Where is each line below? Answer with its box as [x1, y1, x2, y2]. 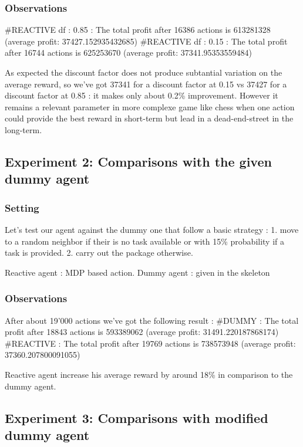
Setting [5, 200, 39, 215]
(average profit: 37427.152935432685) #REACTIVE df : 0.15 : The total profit [5, 35, 288, 47]
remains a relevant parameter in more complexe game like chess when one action [5, 100, 295, 113]
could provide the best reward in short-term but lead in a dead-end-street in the [5, 112, 294, 124]
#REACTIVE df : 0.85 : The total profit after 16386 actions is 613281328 [5, 23, 271, 36]
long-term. [5, 123, 42, 136]
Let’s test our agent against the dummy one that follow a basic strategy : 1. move [5, 223, 299, 235]
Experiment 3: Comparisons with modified [5, 408, 268, 426]
